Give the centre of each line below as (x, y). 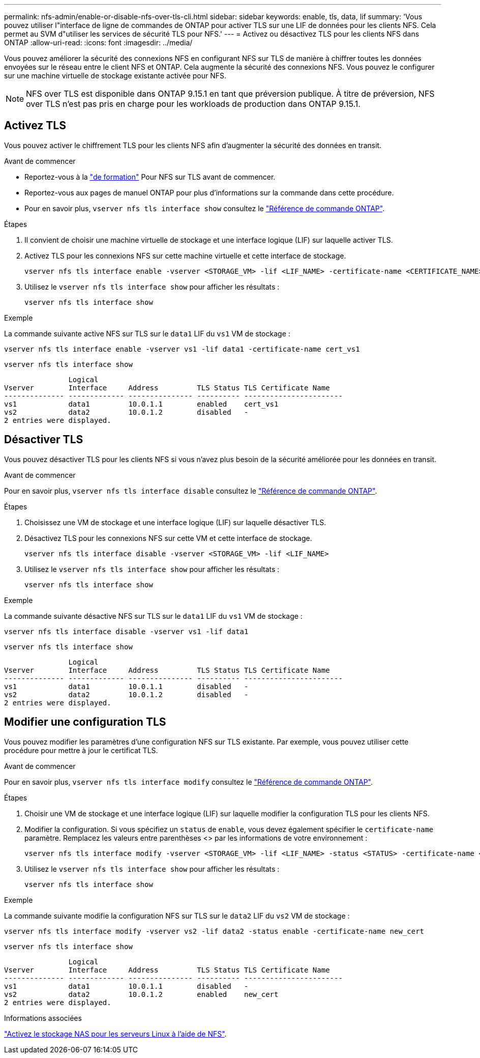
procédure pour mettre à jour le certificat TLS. (81, 750)
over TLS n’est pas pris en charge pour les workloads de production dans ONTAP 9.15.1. (193, 104)
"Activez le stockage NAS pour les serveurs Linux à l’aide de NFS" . (115, 1034)
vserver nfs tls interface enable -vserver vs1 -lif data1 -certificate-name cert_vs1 (182, 349)
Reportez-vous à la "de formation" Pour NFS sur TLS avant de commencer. (150, 177)
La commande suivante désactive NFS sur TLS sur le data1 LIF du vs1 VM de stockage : (153, 616)
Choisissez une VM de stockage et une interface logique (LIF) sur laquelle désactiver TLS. (175, 522)
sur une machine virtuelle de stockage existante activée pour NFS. (115, 76)
